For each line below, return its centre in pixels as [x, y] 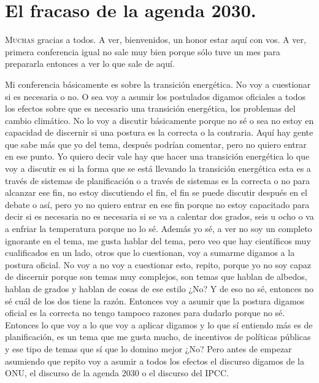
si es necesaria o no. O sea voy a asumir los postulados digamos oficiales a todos [156, 96]
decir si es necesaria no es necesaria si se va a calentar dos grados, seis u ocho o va [159, 216]
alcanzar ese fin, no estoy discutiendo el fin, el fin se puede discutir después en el [156, 192]
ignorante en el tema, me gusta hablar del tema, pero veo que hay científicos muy [158, 240]
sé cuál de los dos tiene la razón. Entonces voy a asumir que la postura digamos [155, 300]
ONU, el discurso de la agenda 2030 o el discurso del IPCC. [117, 373]
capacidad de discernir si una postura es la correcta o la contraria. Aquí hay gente [159, 132]
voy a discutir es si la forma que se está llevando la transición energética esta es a [158, 168]
